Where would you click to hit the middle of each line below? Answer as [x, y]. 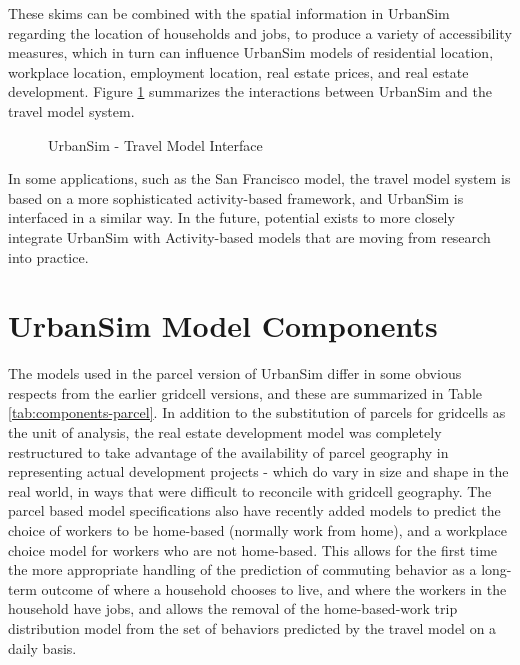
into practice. [48, 256]
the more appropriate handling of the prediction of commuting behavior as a [242, 569]
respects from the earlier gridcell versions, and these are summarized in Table [245, 392]
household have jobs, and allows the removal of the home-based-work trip [233, 608]
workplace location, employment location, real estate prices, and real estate [238, 71]
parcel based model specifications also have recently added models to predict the [254, 510]
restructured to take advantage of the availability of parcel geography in [228, 451]
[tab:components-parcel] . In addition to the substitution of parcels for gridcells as [257, 412]
